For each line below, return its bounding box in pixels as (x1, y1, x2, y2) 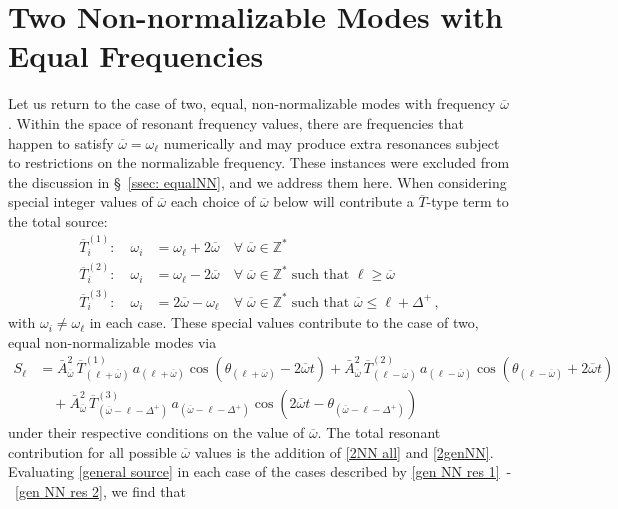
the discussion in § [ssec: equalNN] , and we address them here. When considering (8, 171, 507, 192)
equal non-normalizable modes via (8, 331, 217, 352)
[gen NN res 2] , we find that (15, 480, 186, 501)
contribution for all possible (8, 441, 177, 462)
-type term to (426, 191, 509, 212)
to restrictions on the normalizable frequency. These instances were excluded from (8, 152, 510, 173)
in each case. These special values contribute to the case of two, (89, 312, 479, 333)
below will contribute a (273, 191, 414, 212)
